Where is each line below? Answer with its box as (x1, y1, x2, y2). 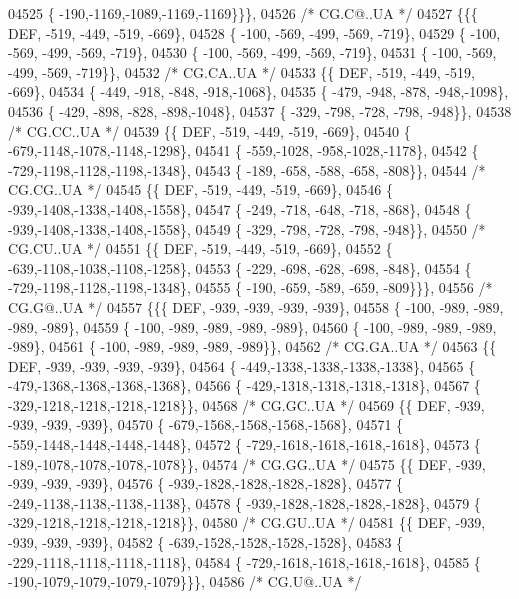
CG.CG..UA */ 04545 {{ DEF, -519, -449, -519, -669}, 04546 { (8, 179, 393, 200)
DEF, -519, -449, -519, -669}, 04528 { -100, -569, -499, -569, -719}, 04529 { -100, (8, 22, 501, 43)
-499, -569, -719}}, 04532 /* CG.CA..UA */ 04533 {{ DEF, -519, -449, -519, (8, 61, 475, 82)
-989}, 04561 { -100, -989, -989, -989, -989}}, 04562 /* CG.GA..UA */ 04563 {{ (8, 336, 497, 357)
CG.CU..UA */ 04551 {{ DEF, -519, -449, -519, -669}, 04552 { (8, 238, 393, 259)
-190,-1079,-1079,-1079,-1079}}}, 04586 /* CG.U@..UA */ (8, 571, 362, 592)
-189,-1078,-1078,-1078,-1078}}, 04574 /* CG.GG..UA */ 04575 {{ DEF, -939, (8, 453, 486, 474)
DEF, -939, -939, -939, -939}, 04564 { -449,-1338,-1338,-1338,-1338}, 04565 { (8, 355, 476, 376)
